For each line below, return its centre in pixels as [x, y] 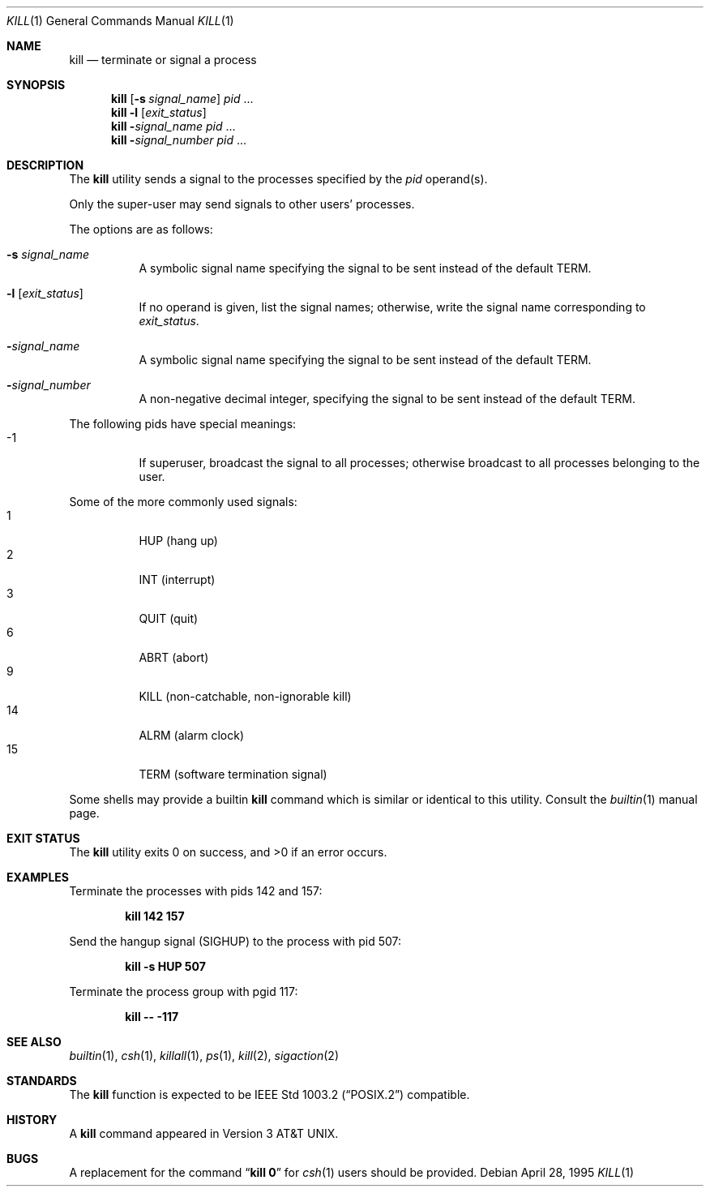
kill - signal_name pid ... [173, 126]
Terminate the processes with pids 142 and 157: [196, 891]
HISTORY [32, 1120]
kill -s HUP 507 [165, 966]
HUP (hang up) [178, 541]
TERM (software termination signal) [233, 774]
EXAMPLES [38, 877]
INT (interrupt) [177, 579]
